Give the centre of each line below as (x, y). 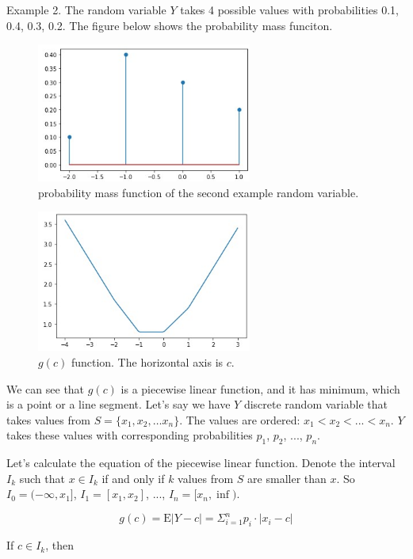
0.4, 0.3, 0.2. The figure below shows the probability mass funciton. (170, 25)
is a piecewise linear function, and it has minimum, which (260, 388)
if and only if (133, 478)
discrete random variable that (315, 404)
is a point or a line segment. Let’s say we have (119, 404)
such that (42, 478)
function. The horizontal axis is (147, 361)
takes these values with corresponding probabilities (130, 435)
